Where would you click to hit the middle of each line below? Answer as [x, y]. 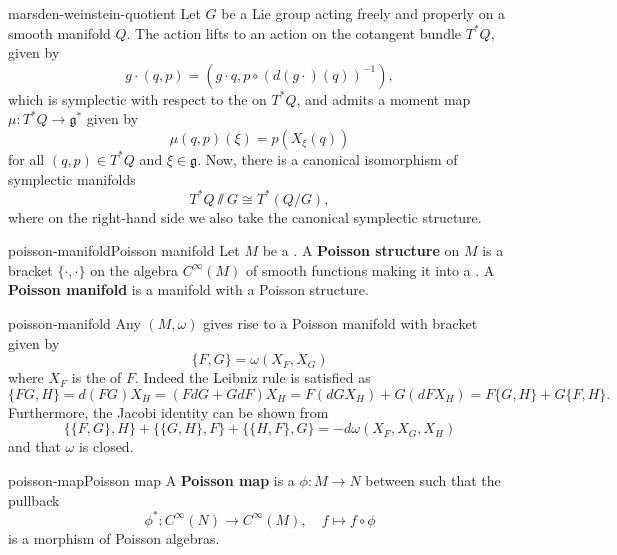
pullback [34, 499]
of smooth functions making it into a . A [370, 269]
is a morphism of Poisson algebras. [114, 537]
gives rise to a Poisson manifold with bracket [340, 323]
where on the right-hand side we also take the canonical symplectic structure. [245, 216]
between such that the [433, 480]
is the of [96, 377]
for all [26, 158]
